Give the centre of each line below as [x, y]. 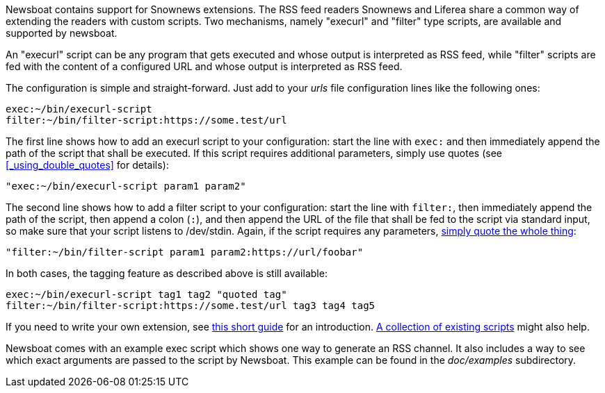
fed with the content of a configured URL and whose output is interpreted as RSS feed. [204, 66]
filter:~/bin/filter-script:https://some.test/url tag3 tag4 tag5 [191, 306]
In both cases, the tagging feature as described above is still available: [167, 273]
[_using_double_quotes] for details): [87, 165]
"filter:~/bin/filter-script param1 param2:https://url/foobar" [185, 252]
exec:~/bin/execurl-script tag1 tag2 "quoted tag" [146, 294]
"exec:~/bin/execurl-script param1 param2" [126, 186]
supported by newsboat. [62, 33]
